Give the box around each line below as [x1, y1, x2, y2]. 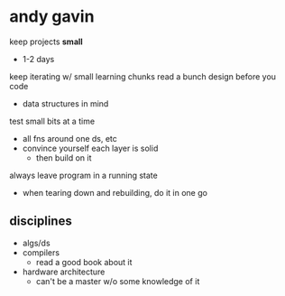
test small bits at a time [9, 116, 96, 126]
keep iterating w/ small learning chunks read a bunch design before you [9, 70, 277, 82]
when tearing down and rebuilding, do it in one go [22, 187, 207, 198]
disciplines [9, 214, 72, 229]
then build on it [35, 152, 92, 163]
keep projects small [9, 36, 83, 47]
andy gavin [9, 6, 95, 27]
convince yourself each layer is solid [22, 143, 159, 153]
